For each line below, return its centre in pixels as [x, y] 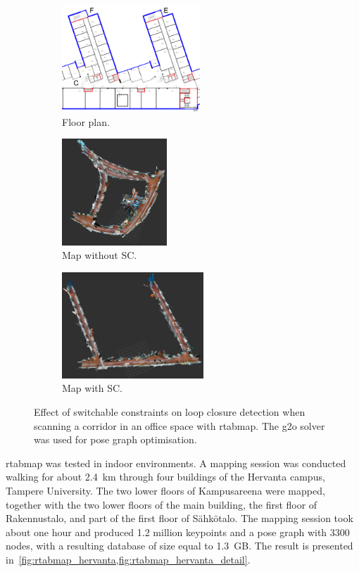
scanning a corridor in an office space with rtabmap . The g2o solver [179, 425]
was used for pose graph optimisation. [115, 439]
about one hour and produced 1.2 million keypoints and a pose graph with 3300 [178, 532]
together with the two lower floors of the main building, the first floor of [162, 504]
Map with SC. [92, 388]
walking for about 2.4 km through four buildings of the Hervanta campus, [165, 477]
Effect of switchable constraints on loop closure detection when [170, 412]
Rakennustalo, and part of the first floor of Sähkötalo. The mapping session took [179, 518]
